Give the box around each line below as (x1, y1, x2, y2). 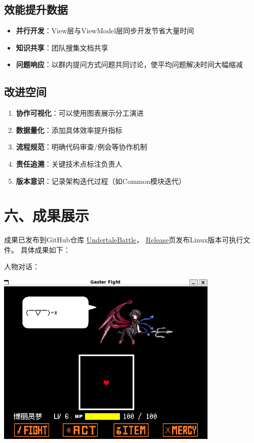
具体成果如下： (20, 244, 70, 255)
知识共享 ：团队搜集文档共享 (16, 42, 108, 53)
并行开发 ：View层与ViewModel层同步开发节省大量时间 (16, 25, 194, 36)
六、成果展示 (4, 205, 90, 226)
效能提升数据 (4, 2, 68, 17)
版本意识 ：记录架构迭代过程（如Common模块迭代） (16, 175, 186, 186)
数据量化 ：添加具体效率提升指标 (16, 124, 122, 135)
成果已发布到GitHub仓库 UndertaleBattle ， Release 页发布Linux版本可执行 (4, 234, 243, 245)
